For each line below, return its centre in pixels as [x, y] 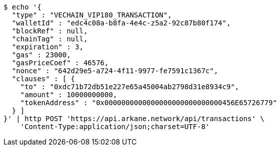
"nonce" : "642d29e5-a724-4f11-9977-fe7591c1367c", [115, 71]
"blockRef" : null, [50, 31]
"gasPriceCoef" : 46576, [60, 63]
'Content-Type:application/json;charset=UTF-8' [115, 127]
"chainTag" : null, [50, 39]
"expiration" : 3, [48, 47]
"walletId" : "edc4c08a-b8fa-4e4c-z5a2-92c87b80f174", [121, 23]
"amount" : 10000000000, [69, 95]
